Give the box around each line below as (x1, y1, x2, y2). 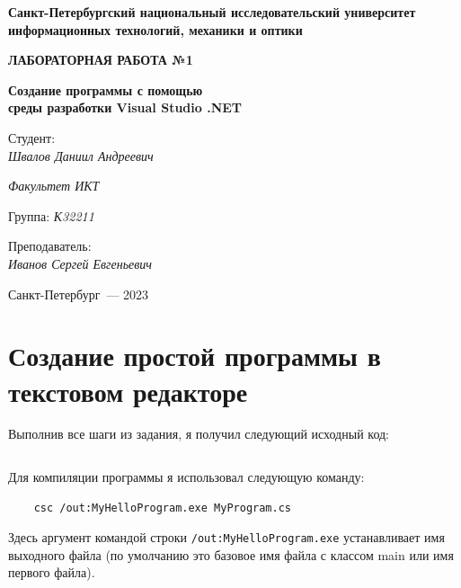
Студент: (8, 128, 56, 147)
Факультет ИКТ (8, 176, 100, 195)
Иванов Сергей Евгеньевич (8, 254, 153, 272)
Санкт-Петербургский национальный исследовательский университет (8, 3, 416, 21)
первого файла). (8, 563, 95, 582)
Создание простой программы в (8, 337, 381, 374)
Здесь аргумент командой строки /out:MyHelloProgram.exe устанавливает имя (8, 528, 445, 547)
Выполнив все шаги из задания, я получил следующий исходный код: (8, 424, 389, 443)
